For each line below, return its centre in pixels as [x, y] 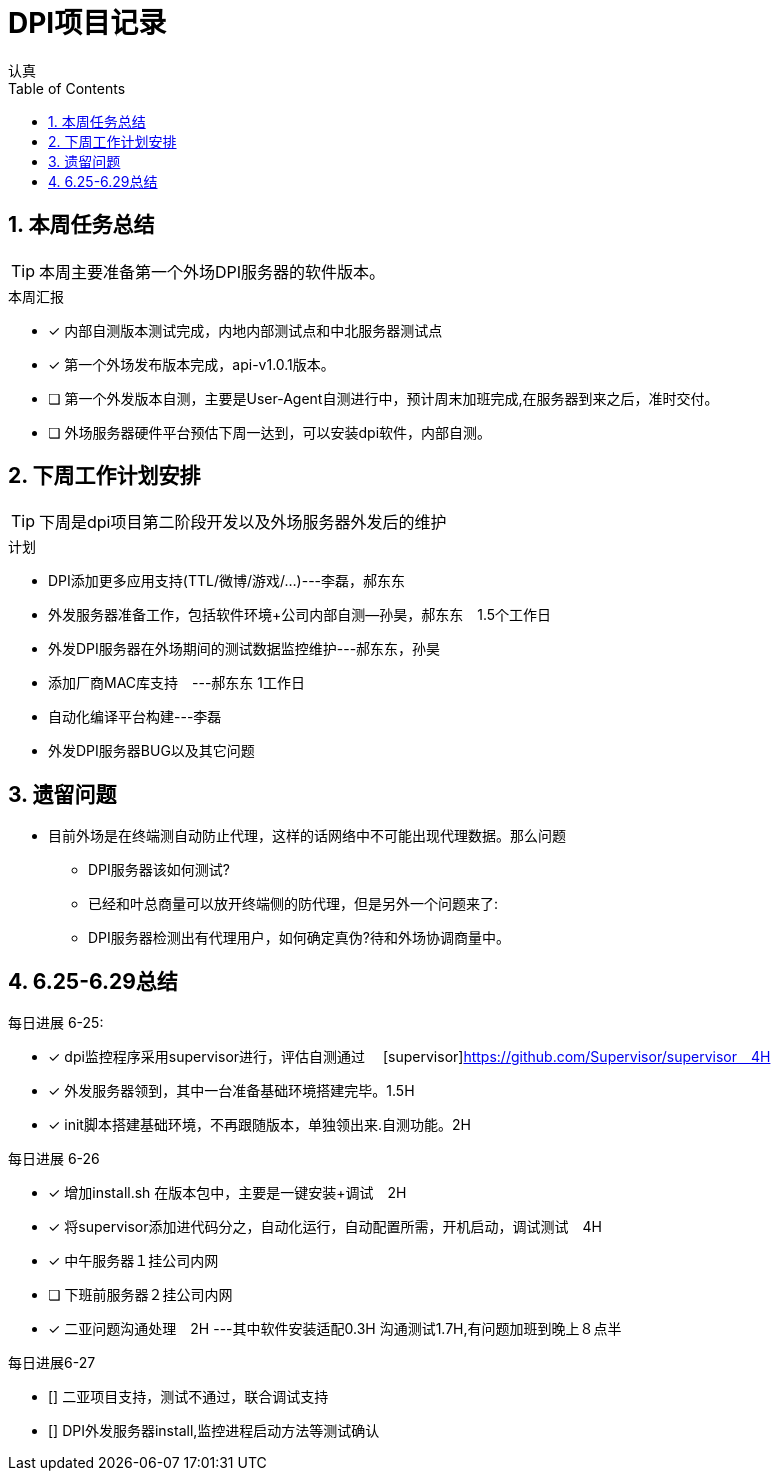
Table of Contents [67, 88]
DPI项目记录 [87, 23]
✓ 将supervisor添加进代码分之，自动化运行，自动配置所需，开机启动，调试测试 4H [325, 1227]
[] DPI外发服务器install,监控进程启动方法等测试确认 [214, 1431]
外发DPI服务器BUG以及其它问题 [151, 751]
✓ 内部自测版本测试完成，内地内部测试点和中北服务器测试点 [245, 330]
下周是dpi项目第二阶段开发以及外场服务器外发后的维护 [243, 522]
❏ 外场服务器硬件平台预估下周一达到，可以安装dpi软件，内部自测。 [270, 432]
